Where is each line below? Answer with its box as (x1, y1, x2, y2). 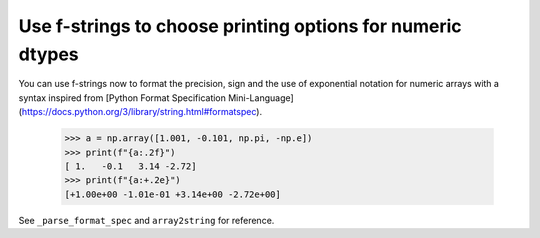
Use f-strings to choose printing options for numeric (18, 15, 462, 37)
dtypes (18, 43, 79, 65)
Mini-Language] (228, 91, 294, 104)
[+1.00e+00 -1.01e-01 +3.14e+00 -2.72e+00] (64, 188, 282, 200)
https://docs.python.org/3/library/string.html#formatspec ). (21, 106, 263, 118)
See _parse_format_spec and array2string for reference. (18, 214, 275, 226)
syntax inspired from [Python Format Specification (18, 91, 227, 104)
